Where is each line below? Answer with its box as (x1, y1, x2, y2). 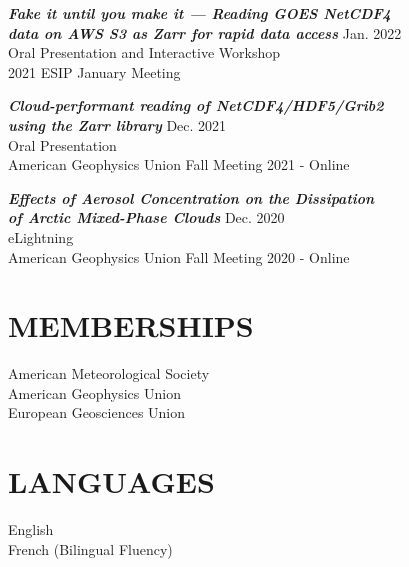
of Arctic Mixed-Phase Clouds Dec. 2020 (8, 207, 285, 228)
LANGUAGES (8, 461, 215, 502)
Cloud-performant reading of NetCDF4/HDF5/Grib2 (8, 95, 384, 116)
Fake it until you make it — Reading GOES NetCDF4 (8, 3, 391, 23)
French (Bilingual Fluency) (8, 538, 173, 559)
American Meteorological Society (8, 363, 210, 384)
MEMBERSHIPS (8, 305, 254, 346)
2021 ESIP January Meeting (8, 61, 181, 82)
